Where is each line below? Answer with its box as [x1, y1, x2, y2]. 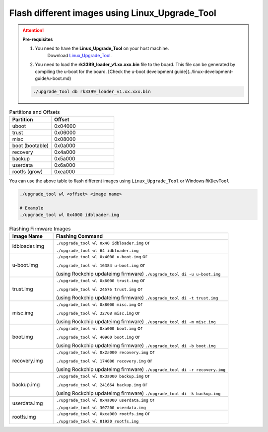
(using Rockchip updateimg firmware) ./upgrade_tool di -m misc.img [56, 318, 216, 325]
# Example [19, 205, 44, 211]
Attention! [22, 27, 44, 33]
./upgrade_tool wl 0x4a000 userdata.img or [56, 396, 155, 403]
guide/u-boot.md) [35, 75, 71, 81]
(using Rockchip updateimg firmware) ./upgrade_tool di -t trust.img [56, 294, 218, 301]
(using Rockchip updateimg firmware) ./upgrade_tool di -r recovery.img [56, 365, 226, 372]
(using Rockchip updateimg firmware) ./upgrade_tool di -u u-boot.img [56, 270, 221, 277]
